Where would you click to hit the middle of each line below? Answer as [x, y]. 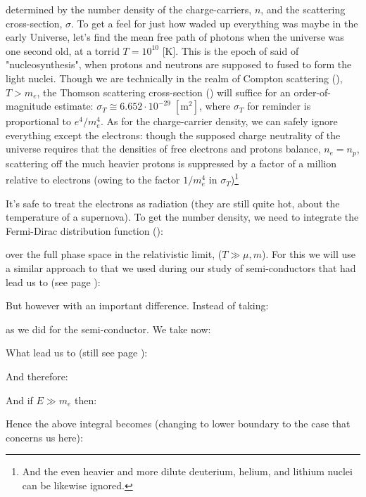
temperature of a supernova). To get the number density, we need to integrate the [182, 217]
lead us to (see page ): [53, 282]
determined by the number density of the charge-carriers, [129, 9]
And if [19, 400]
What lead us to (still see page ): [77, 353]
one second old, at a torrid [63, 50]
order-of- [312, 92]
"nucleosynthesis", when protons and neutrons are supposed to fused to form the [179, 64]
